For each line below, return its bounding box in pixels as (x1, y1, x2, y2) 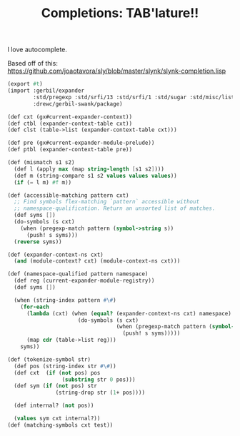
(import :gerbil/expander (7, 87, 84, 94)
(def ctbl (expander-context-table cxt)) (7, 120, 133, 127)
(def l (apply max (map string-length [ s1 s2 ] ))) (14, 166, 164, 173)
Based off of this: (7, 59, 59, 68)
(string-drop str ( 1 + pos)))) (55, 389, 145, 397)
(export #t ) (7, 81, 43, 88)
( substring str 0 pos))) (61, 376, 136, 383)
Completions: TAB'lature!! (41, 5, 199, 21)
